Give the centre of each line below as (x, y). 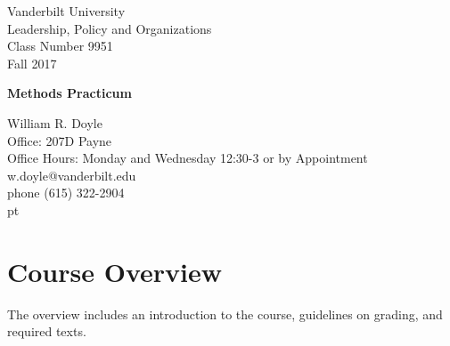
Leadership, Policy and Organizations (110, 28)
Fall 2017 (32, 63)
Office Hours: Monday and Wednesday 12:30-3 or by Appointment (188, 158)
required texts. (47, 331)
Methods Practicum (70, 93)
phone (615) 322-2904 (66, 193)
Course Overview (115, 271)
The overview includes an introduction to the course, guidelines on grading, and (225, 314)
